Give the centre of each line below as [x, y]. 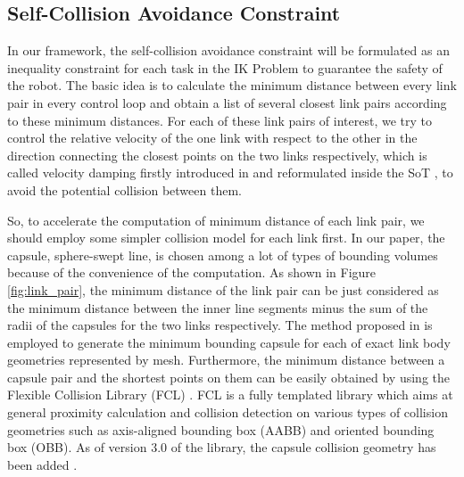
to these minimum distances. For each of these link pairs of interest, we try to [220, 120]
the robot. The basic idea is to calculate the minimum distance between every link [232, 85]
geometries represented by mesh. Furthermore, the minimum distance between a [226, 360]
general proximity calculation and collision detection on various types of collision [228, 412]
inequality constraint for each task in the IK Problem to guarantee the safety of [225, 67]
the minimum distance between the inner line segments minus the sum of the [218, 307]
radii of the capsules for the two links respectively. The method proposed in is [220, 325]
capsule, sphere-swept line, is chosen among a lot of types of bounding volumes [223, 255]
